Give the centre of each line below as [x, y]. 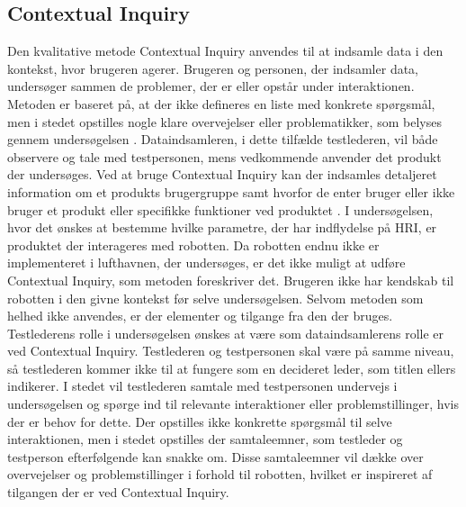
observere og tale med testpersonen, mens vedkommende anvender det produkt [224, 156]
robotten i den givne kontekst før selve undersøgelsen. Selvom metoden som [215, 298]
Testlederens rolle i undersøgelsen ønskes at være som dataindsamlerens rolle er [226, 333]
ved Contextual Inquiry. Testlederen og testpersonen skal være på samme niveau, [231, 351]
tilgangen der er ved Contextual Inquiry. [118, 492]
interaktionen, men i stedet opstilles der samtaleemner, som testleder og [205, 439]
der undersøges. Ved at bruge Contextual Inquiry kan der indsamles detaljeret [222, 174]
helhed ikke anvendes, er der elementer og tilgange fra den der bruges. [200, 316]
